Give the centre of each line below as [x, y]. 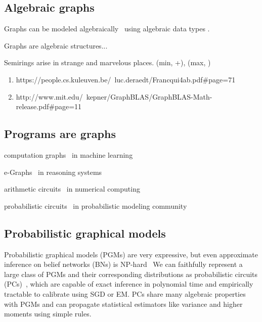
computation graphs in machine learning [69, 154]
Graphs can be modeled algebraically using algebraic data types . [107, 29]
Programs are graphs [60, 134]
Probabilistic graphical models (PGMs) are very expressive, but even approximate [131, 254]
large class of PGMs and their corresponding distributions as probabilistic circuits [131, 274]
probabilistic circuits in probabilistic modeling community [96, 205]
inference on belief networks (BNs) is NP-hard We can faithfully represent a [123, 264]
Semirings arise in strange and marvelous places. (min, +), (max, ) [107, 62]
